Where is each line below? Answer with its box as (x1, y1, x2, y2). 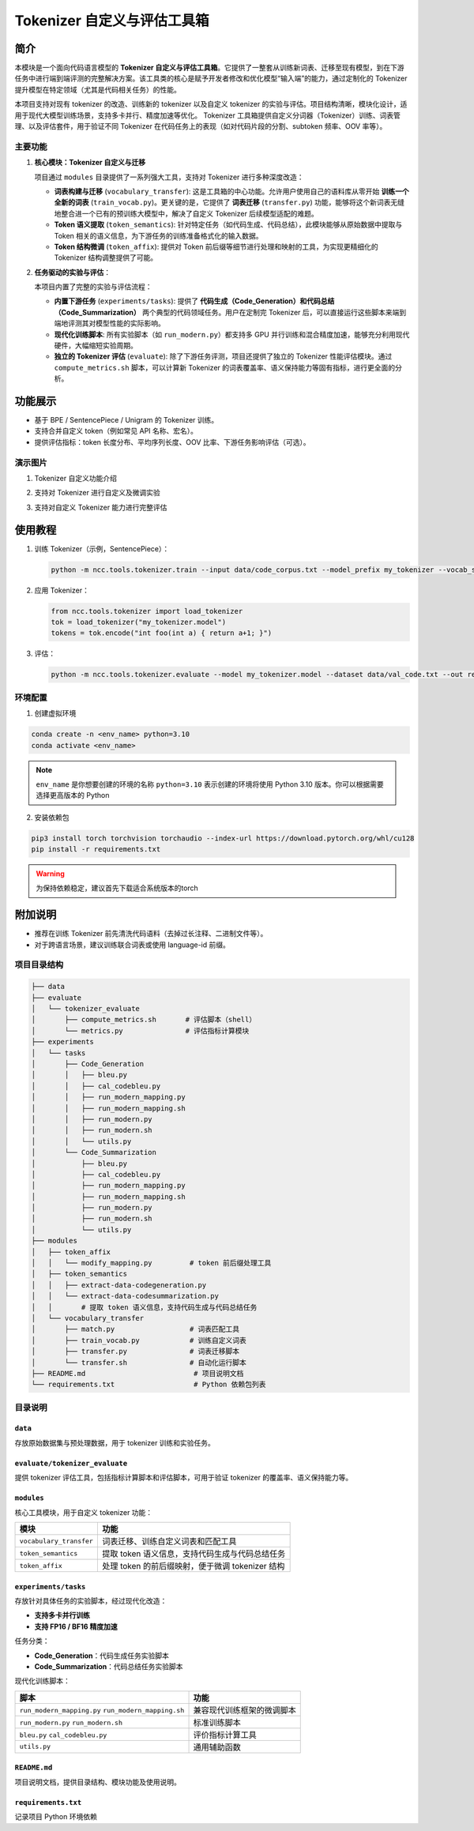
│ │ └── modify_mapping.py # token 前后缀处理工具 (31, 1258, 272, 1268)
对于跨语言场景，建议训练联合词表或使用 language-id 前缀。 (34, 940, 231, 949)
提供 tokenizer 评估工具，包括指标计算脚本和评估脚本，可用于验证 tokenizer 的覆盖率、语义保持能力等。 (14, 1473, 353, 1483)
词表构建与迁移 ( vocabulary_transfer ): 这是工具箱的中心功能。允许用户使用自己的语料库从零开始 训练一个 (54, 186, 410, 196)
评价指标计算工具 (193, 1729, 257, 1740)
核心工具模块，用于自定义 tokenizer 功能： (14, 1507, 153, 1517)
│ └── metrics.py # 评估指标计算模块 (31, 1026, 250, 1035)
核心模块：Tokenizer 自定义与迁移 (34, 158, 146, 167)
